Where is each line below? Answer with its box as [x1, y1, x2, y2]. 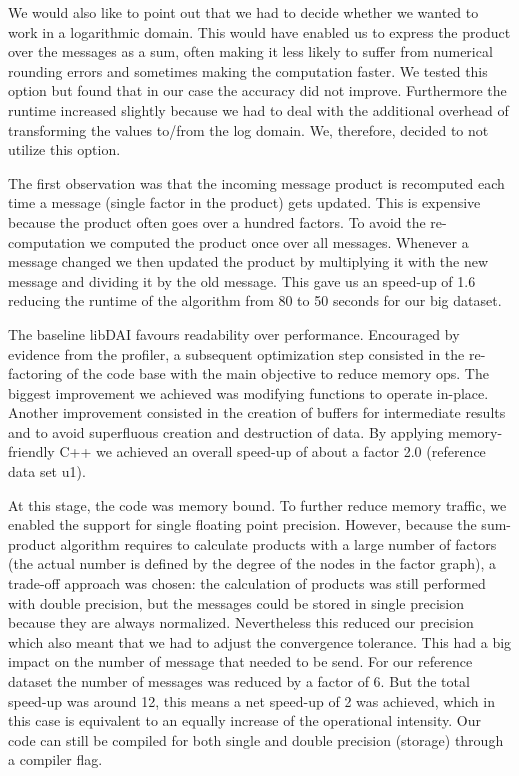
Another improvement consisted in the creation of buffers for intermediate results [8, 402, 506, 423]
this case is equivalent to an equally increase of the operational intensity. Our [8, 710, 482, 731]
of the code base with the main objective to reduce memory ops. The [66, 363, 489, 384]
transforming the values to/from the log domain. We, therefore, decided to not [8, 119, 489, 140]
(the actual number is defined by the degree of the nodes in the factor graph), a [8, 553, 496, 574]
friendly [8, 441, 55, 462]
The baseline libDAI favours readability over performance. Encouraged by [8, 323, 460, 344]
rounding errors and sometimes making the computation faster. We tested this [8, 60, 488, 81]
